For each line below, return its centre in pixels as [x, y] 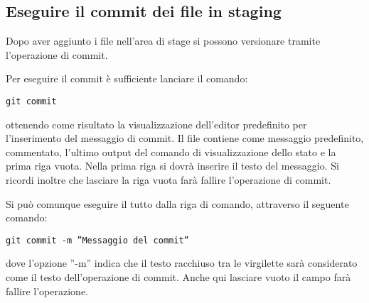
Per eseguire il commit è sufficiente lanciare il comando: [127, 78]
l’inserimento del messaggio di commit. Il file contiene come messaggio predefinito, [185, 138]
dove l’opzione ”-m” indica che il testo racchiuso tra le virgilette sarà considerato [182, 263]
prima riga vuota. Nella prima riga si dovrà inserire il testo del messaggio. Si [172, 166]
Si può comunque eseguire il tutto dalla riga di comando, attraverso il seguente [177, 203]
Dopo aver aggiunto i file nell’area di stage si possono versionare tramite [163, 41]
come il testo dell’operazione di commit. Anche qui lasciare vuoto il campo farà [178, 277]
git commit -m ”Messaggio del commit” [97, 240]
